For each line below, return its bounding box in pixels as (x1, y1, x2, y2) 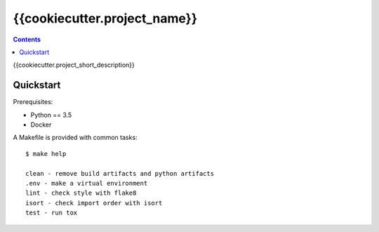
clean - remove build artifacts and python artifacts (25, 169, 214, 177)
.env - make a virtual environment (25, 179, 148, 187)
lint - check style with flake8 (25, 189, 137, 197)
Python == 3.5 (30, 110, 72, 119)
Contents (13, 35, 41, 44)
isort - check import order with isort (25, 199, 163, 207)
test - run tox (25, 209, 78, 217)
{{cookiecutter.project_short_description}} (13, 60, 135, 70)
